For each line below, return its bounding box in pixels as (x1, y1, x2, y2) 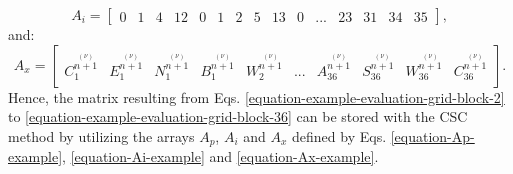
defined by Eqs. (292, 125, 387, 146)
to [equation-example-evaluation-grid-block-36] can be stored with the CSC (8, 106, 468, 127)
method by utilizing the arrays (8, 125, 195, 146)
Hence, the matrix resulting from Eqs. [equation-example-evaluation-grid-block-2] (8, 86, 505, 107)
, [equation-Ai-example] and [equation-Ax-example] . (62, 146, 379, 167)
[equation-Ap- (390, 125, 475, 146)
